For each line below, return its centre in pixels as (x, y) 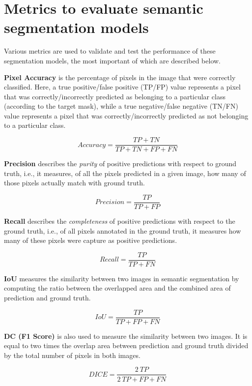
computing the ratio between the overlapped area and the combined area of (117, 288)
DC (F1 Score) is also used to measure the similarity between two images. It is (126, 336)
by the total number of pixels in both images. (72, 355)
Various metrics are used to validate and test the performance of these (110, 51)
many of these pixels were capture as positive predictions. (91, 240)
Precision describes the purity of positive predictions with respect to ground (120, 163)
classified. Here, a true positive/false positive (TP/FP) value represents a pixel (122, 87)
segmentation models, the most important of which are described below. (112, 60)
